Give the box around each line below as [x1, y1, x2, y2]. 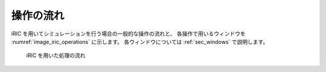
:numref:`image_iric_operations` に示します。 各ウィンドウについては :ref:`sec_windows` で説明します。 [11, 38, 269, 45]
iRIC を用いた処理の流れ [26, 52, 86, 59]
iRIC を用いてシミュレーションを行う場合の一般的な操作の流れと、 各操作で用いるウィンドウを [11, 30, 246, 37]
